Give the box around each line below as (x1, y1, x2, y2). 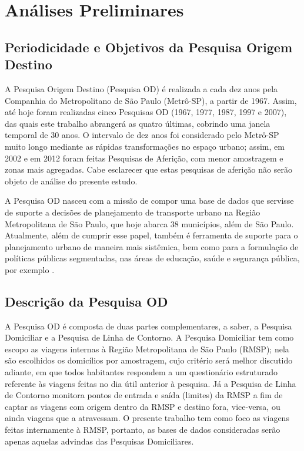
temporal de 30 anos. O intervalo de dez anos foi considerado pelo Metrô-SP (5, 129, 279, 141)
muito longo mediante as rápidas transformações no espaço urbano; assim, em (5, 140, 285, 152)
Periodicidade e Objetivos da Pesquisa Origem (5, 38, 293, 56)
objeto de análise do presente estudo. (5, 174, 138, 187)
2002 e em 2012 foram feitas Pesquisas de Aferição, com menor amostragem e (5, 152, 283, 164)
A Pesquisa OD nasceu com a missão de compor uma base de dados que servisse (5, 194, 294, 207)
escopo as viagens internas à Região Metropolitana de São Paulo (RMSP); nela (5, 342, 289, 355)
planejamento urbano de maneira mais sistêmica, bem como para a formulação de (5, 240, 299, 253)
